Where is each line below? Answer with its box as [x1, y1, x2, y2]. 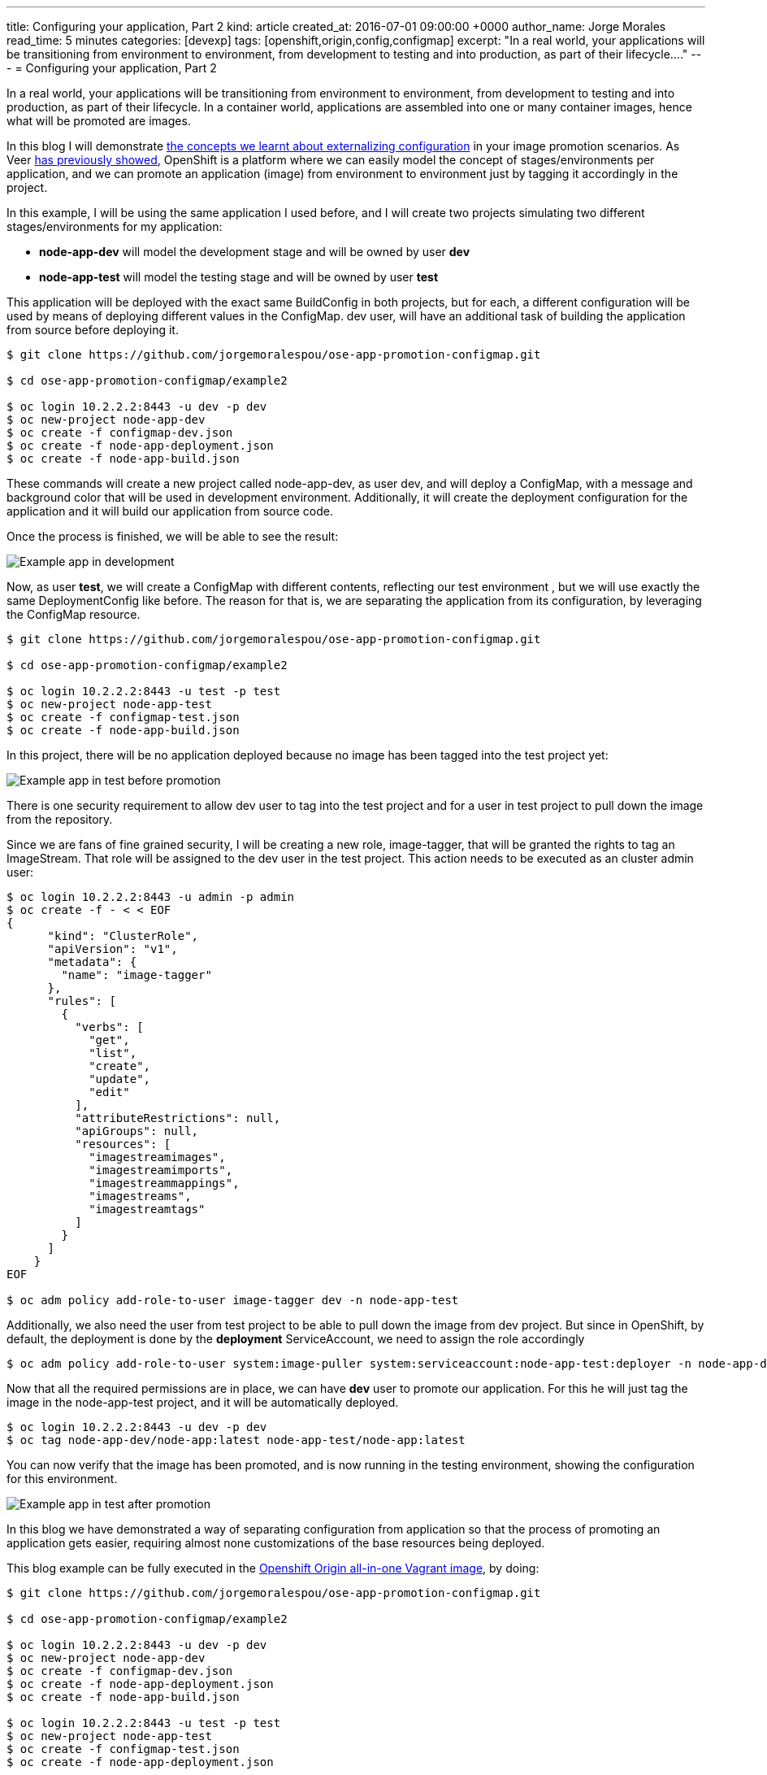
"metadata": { [47, 955, 137, 968]
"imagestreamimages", [89, 1151, 226, 1164]
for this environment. [6, 1472, 118, 1486]
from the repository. [6, 812, 113, 826]
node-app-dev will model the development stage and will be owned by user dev [39, 245, 470, 259]
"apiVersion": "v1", [47, 942, 178, 955]
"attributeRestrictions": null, [75, 1112, 281, 1125]
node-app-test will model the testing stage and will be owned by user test [39, 270, 439, 284]
